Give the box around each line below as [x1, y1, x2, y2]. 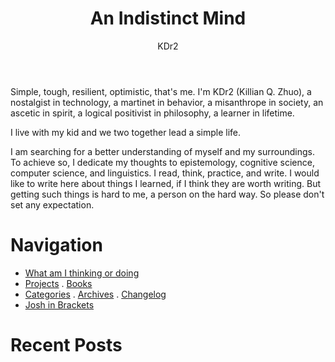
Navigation [10, 234, 103, 257]
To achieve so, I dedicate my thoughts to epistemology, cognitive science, [10, 156, 315, 168]
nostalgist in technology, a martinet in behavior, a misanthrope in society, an [10, 96, 324, 108]
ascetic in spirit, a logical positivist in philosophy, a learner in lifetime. [10, 107, 295, 119]
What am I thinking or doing [24, 267, 140, 279]
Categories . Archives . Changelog [24, 288, 167, 300]
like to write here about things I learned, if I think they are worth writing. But [10, 177, 322, 189]
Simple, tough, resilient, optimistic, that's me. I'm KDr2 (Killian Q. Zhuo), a [10, 85, 312, 97]
